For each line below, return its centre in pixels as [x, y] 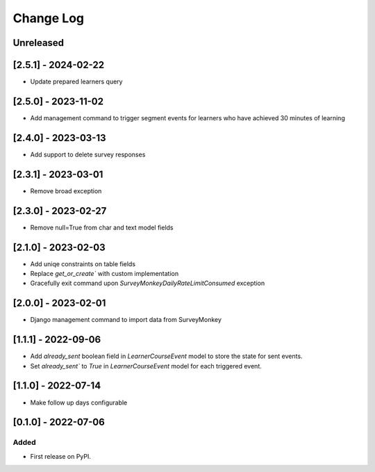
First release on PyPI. [61, 456]
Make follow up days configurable [79, 402]
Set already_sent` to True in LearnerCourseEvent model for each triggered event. [146, 366]
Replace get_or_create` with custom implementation [105, 274]
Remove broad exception [66, 190]
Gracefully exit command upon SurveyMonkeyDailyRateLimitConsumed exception [148, 283]
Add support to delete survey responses [88, 154]
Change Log [49, 18]
